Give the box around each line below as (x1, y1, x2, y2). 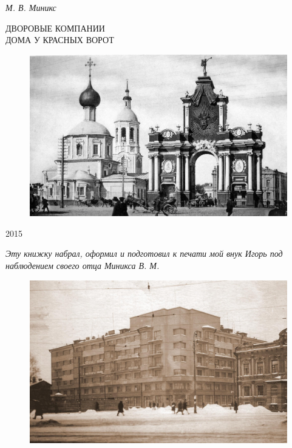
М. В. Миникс (5, 1, 56, 13)
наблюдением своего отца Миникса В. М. (5, 259, 160, 272)
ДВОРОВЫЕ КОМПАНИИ (5, 21, 105, 34)
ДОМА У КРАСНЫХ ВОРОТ (5, 33, 114, 46)
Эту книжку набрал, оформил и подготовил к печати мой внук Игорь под (5, 247, 283, 260)
